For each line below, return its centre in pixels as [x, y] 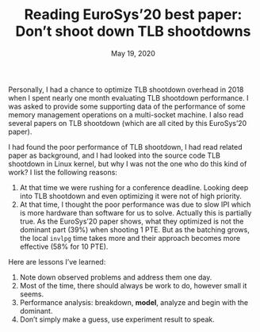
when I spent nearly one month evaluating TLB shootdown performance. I [128, 97]
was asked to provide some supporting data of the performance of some [127, 106]
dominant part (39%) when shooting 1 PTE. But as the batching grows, [134, 229]
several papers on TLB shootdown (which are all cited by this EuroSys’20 [128, 123]
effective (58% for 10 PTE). [64, 246]
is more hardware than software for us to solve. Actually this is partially [136, 212]
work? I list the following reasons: [63, 172]
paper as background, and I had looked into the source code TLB [114, 155]
